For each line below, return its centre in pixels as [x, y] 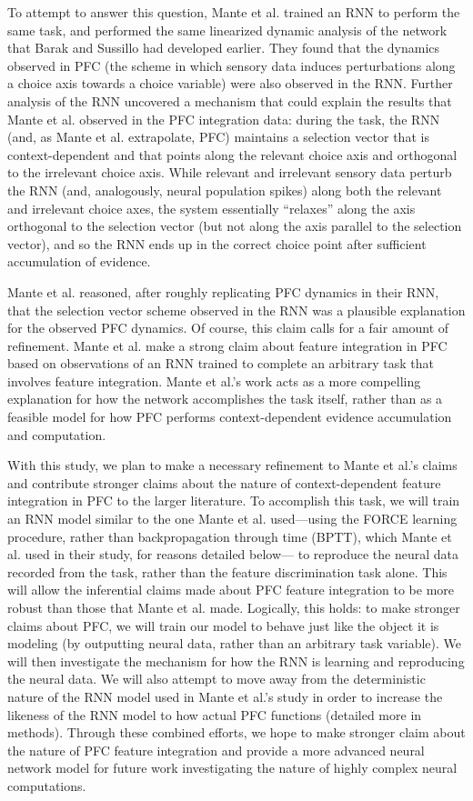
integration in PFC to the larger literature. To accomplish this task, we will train [234, 501]
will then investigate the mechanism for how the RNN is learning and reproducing [236, 661]
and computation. [57, 434]
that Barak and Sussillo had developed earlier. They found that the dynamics [224, 48]
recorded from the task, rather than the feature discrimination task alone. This [227, 571]
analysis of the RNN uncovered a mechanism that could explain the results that [230, 100]
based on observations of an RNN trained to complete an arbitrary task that [221, 363]
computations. [47, 785]
